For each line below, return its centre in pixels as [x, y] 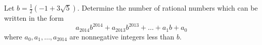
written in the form [34, 18]
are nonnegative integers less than [122, 36]
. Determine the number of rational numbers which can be [167, 8]
